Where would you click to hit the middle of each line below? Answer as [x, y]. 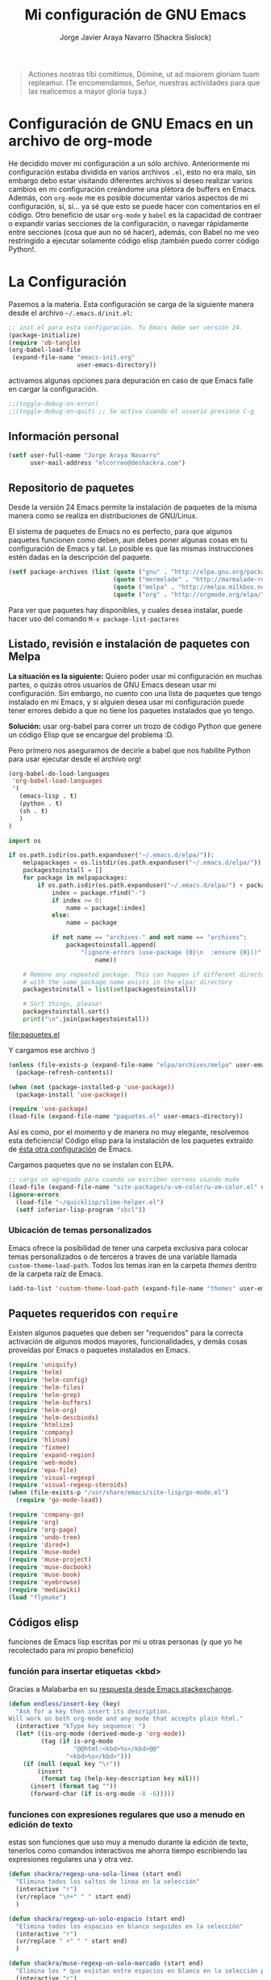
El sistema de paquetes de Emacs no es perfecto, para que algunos [121, 531]
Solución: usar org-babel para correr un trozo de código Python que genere [135, 726]
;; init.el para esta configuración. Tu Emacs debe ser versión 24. [126, 327]
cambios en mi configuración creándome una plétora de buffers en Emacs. [133, 189]
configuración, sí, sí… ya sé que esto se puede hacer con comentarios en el [134, 206]
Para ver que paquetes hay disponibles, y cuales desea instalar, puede [126, 610]
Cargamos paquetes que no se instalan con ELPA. [91, 1165]
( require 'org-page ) [43, 1529]
